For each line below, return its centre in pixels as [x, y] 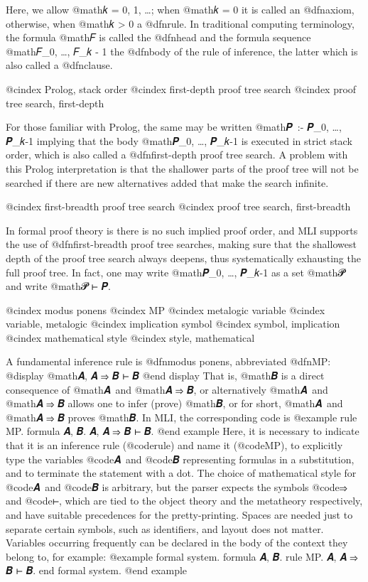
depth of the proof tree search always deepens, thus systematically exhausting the [183, 258]
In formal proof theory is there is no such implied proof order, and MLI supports [182, 230]
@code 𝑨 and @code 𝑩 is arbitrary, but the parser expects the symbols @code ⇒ [177, 486]
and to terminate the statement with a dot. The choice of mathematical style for [181, 473]
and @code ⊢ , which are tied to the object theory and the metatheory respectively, [184, 501]
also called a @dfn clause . [59, 65]
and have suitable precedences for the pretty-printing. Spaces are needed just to [179, 514]
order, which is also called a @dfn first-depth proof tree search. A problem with [177, 155]
